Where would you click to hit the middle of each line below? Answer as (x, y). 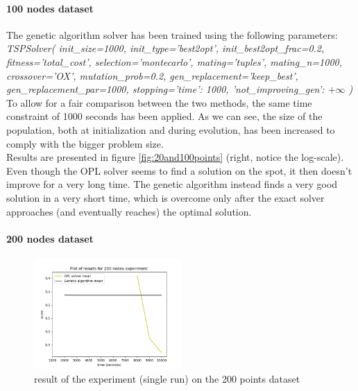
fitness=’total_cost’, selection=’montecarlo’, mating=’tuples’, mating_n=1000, (174, 61)
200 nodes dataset (50, 238)
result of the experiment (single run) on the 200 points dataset (167, 378)
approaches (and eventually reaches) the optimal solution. (129, 211)
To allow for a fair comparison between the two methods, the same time (159, 102)
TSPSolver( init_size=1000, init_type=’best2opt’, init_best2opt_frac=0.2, (165, 48)
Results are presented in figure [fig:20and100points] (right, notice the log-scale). (175, 157)
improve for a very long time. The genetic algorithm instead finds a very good (172, 184)
